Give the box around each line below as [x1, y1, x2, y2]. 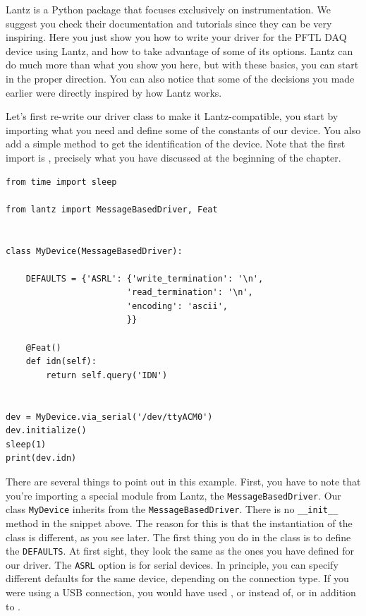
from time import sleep [6, 176, 117, 187]
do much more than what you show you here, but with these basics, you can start [6, 57, 359, 72]
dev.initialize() [6, 425, 87, 436]
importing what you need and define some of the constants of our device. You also [6, 122, 361, 137]
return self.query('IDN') [46, 370, 168, 380]
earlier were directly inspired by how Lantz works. [6, 85, 222, 99]
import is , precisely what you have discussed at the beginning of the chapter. [6, 150, 341, 164]
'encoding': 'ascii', [126, 301, 228, 311]
